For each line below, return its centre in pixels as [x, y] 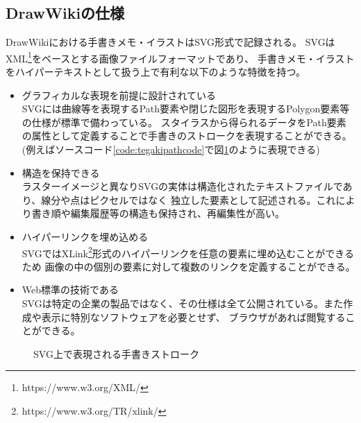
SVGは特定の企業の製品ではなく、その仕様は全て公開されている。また [183, 303]
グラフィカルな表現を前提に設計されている [119, 95]
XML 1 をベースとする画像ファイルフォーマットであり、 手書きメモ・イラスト [180, 57]
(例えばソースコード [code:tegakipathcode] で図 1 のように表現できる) [171, 149]
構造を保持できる [61, 172]
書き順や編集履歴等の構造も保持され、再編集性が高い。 [158, 213]
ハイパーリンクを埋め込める [85, 236]
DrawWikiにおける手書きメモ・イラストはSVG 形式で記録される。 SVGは [170, 42]
